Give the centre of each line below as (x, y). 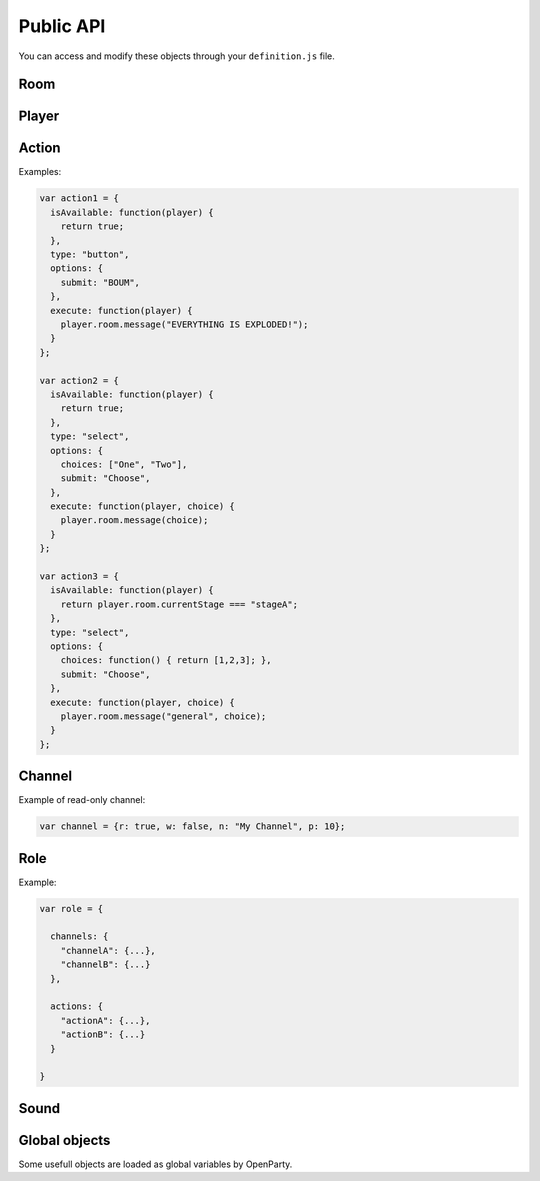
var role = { (71, 908)
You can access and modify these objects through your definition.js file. (176, 56)
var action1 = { (79, 198)
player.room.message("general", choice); (163, 716)
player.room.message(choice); (134, 520)
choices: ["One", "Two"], (124, 464)
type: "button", (90, 254)
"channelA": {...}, (108, 950)
